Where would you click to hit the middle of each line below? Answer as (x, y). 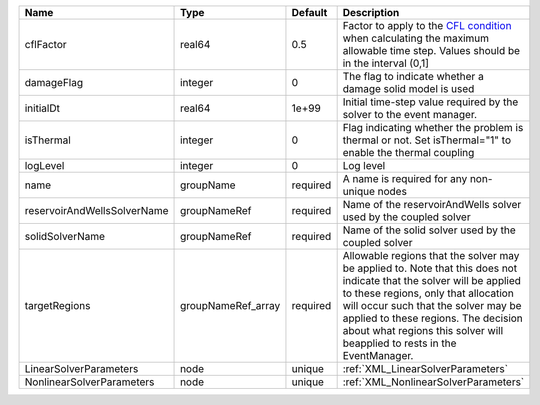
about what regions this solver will (423, 330)
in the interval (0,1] (386, 63)
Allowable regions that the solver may (431, 255)
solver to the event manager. (410, 114)
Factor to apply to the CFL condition (427, 25)
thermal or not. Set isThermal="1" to (427, 140)
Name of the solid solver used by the (429, 230)
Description (371, 12)
